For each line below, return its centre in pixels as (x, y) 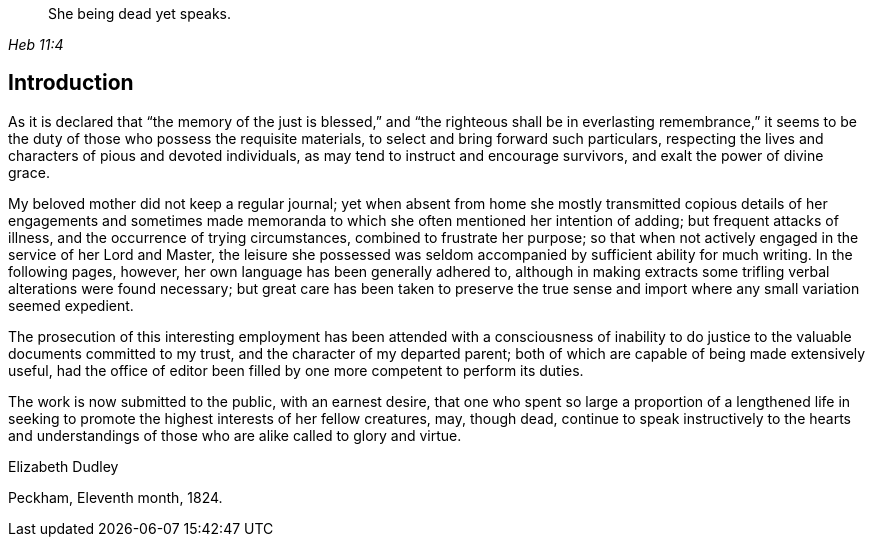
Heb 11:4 (36, 44)
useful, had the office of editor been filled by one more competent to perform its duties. (296, 370)
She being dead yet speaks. (140, 13)
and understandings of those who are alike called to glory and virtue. (235, 435)
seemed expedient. (71, 305)
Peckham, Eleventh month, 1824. (115, 497)
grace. (29, 172)
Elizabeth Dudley (63, 466)
